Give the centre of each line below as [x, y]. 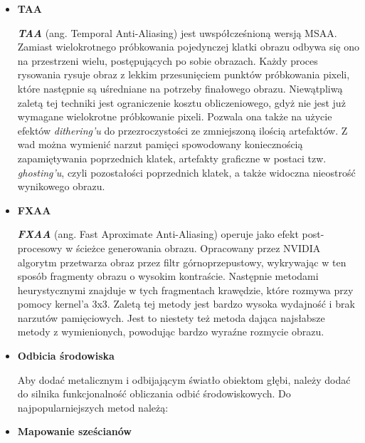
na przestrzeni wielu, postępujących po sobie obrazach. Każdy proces [168, 60]
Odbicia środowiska [66, 356]
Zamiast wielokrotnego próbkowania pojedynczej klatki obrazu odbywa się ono [188, 47]
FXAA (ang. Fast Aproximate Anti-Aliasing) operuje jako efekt [158, 234]
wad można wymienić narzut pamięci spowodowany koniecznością [160, 144]
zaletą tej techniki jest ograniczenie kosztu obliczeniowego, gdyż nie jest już [181, 102]
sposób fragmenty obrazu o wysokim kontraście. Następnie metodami [168, 276]
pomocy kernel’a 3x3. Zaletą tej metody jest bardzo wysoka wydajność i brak [186, 304]
